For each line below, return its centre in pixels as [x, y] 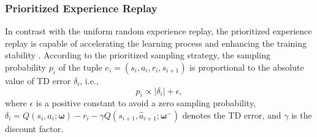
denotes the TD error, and [232, 115]
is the [302, 115]
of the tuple [80, 67]
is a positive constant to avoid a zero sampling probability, [146, 103]
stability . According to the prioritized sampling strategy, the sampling [138, 55]
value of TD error [38, 80]
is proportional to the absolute [247, 67]
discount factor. [34, 128]
